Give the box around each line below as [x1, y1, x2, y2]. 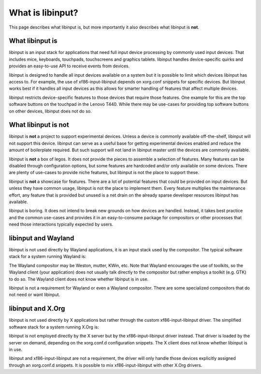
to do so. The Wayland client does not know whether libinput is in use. [9, 276, 149, 282]
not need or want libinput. [9, 292, 60, 298]
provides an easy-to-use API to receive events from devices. [9, 63, 130, 69]
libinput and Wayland [9, 234, 74, 242]
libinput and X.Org [9, 305, 65, 313]
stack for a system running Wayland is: [9, 254, 87, 260]
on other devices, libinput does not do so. [9, 108, 92, 114]
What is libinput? [9, 7, 78, 18]
